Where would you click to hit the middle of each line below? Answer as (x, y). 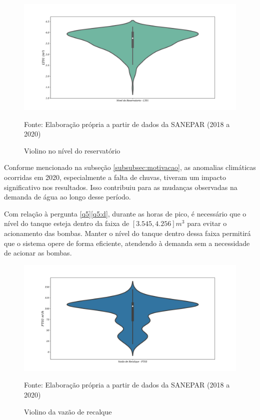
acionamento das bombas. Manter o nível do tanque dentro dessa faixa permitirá (127, 233)
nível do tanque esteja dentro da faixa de (67, 223)
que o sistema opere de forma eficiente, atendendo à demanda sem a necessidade (127, 243)
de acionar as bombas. (38, 253)
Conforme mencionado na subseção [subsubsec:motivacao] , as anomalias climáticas (130, 167)
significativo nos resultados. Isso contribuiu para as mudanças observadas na (121, 187)
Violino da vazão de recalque (68, 411)
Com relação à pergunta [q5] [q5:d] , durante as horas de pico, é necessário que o (125, 213)
